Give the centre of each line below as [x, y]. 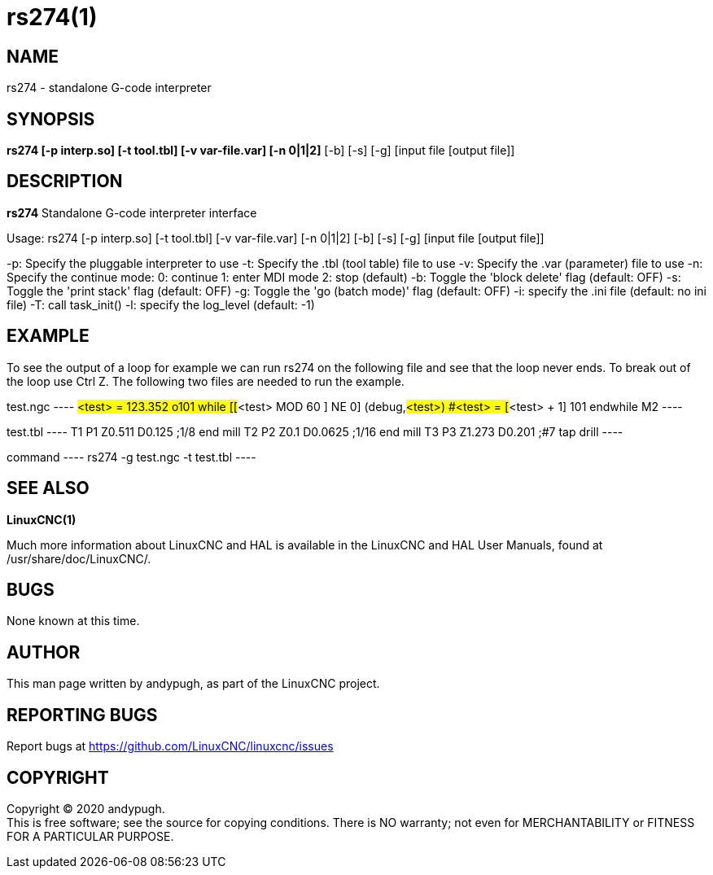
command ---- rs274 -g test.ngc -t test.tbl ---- [131, 457]
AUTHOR [44, 652]
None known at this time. [73, 621]
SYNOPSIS [51, 119]
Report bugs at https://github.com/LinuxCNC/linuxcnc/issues [170, 746]
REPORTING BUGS [82, 715]
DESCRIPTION [65, 182]
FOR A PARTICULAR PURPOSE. [90, 836]
